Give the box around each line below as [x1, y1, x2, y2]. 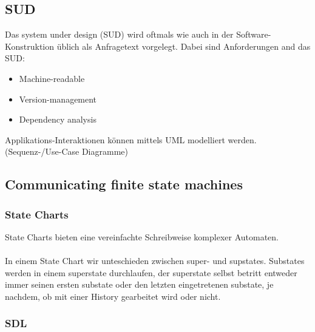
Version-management [19, 92, 97, 105]
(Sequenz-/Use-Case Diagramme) [5, 145, 128, 158]
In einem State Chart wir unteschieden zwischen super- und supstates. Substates [5, 254, 305, 267]
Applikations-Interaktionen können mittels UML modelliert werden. [5, 133, 257, 146]
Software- [236, 28, 271, 41]
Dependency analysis [19, 113, 97, 126]
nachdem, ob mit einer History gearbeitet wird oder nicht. [5, 290, 221, 302]
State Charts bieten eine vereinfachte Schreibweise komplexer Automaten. [5, 230, 279, 243]
